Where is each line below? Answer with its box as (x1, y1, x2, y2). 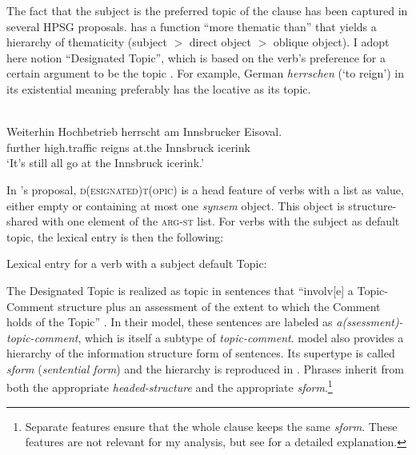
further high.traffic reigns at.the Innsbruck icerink (6, 138, 250, 155)
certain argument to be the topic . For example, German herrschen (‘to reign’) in (6, 65, 405, 82)
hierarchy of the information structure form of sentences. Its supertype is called (6, 345, 395, 361)
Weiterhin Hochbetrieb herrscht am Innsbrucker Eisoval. (6, 123, 282, 140)
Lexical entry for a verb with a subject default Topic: (6, 255, 267, 272)
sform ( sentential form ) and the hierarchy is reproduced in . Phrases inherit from (6, 360, 404, 377)
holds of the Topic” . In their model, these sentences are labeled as (6, 313, 333, 330)
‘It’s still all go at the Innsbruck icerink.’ (6, 154, 204, 171)
